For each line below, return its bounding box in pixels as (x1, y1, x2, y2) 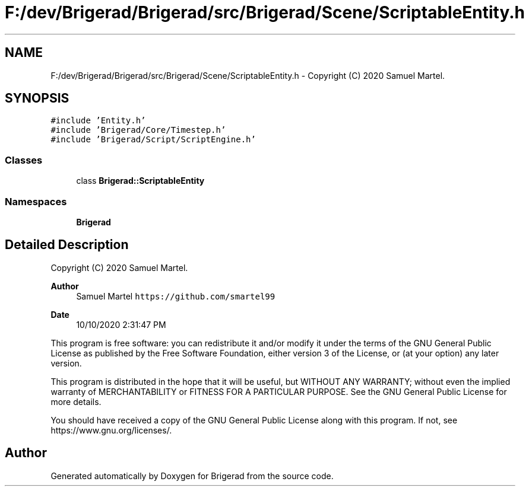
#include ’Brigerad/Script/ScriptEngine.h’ (50, 135, 256, 145)
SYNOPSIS (5, 91, 69, 106)
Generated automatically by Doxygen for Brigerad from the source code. (50, 470, 334, 481)
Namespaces (5, 195, 67, 208)
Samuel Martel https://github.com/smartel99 (76, 291, 275, 301)
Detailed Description (5, 237, 129, 253)
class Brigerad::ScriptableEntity (76, 176, 205, 186)
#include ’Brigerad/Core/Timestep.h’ (50, 125, 226, 135)
